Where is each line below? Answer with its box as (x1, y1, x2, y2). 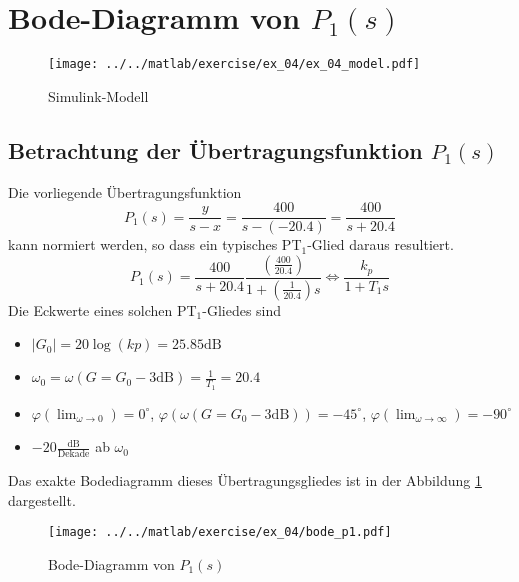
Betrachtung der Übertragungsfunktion (8, 134, 423, 165)
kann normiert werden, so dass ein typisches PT (8, 234, 302, 255)
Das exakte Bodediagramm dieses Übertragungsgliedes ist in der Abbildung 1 (8, 469, 482, 490)
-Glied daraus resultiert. (307, 234, 454, 255)
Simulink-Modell (48, 85, 149, 106)
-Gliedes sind (202, 299, 282, 320)
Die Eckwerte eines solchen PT (8, 299, 197, 320)
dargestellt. (8, 489, 76, 510)
